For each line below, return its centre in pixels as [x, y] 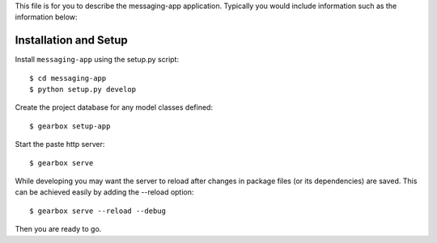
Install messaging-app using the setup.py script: [97, 60]
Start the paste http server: [60, 145]
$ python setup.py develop [83, 90]
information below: [46, 17]
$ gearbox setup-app [70, 126]
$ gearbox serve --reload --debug [98, 211]
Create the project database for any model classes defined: [114, 107]
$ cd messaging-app [68, 78]
